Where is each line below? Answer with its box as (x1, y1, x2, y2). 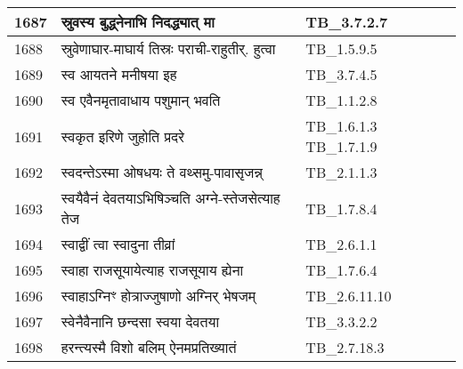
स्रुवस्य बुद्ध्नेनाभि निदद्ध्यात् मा (61, 12, 215, 32)
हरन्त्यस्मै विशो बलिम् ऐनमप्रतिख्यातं (61, 337, 237, 357)
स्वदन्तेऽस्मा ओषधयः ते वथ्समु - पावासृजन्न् (61, 162, 263, 182)
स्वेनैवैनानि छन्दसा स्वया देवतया (61, 311, 219, 332)
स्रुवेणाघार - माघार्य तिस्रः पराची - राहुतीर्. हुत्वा (61, 38, 276, 59)
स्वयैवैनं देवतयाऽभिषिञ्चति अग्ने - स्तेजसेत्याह (61, 188, 280, 208)
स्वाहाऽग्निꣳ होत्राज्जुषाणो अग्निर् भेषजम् (61, 285, 256, 306)
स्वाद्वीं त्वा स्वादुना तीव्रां (61, 234, 175, 254)
